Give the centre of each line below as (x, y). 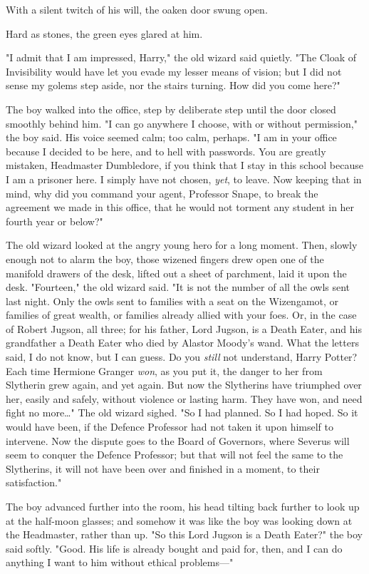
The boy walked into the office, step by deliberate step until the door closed (171, 109)
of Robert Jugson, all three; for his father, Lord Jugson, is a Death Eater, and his (184, 328)
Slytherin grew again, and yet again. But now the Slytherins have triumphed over (184, 385)
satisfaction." (34, 482)
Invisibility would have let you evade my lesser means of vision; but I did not (174, 71)
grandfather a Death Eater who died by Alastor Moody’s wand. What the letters (182, 343)
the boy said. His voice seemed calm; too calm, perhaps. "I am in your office (171, 137)
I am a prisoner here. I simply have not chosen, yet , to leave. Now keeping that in (184, 179)
